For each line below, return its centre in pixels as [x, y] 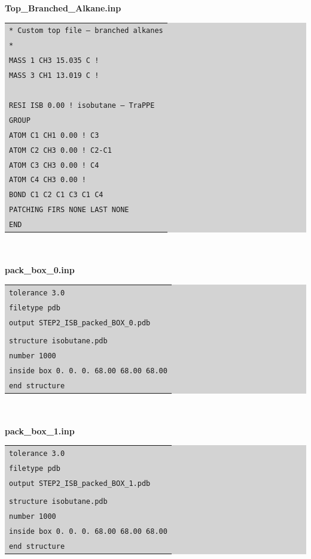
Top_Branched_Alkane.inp [63, 8]
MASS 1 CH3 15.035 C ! [54, 61]
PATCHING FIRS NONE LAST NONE [69, 210]
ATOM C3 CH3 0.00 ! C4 [54, 165]
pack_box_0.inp [40, 270]
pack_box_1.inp [40, 430]
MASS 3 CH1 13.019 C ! [54, 76]
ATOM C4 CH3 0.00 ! [48, 180]
